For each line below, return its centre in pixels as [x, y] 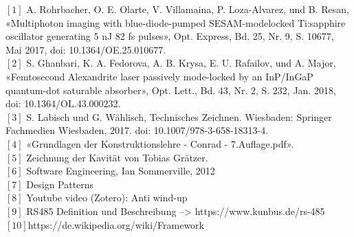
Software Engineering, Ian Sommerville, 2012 [121, 171]
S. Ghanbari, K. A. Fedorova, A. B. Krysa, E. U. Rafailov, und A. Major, [181, 63]
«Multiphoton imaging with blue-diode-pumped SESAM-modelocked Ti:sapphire [176, 22]
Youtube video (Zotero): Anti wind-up [107, 197]
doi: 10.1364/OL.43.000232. [63, 103]
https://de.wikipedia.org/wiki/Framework [116, 224]
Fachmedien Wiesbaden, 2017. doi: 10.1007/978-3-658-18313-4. [137, 130]
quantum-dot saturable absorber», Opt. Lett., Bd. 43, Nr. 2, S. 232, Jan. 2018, [171, 90]
